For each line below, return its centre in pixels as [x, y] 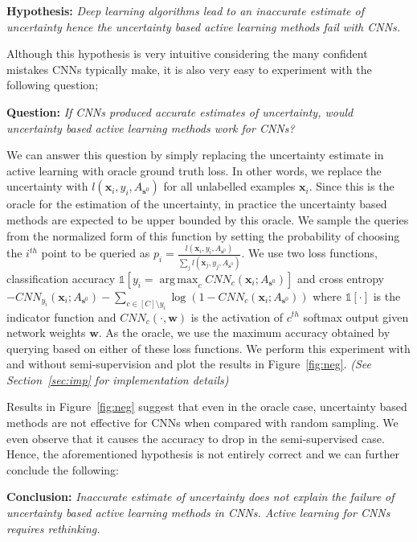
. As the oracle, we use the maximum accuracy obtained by [244, 333]
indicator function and [61, 316]
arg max [179, 279]
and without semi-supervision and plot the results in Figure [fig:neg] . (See [189, 364]
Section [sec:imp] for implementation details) [118, 379]
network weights [46, 333]
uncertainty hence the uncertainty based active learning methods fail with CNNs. [204, 26]
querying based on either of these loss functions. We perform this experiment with [208, 348]
